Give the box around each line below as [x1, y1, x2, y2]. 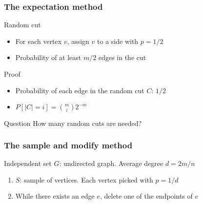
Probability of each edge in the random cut [15, 85, 144, 95]
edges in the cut [98, 52, 146, 62]
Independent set [4, 158, 52, 168]
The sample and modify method [4, 139, 133, 151]
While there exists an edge [15, 191, 95, 201]
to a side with [97, 36, 139, 46]
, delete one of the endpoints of [100, 191, 193, 201]
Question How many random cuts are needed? [4, 118, 142, 128]
